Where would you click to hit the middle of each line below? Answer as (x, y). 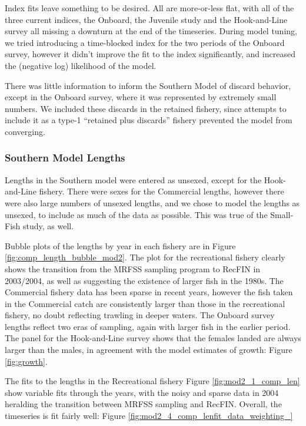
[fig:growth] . (26, 361)
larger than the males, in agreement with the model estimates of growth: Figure (149, 350)
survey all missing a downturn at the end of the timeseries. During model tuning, (151, 31)
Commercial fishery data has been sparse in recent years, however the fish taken (149, 292)
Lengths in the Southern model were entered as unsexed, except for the (133, 179)
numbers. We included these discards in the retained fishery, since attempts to (146, 108)
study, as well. (48, 226)
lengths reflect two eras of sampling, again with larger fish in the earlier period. (148, 326)
